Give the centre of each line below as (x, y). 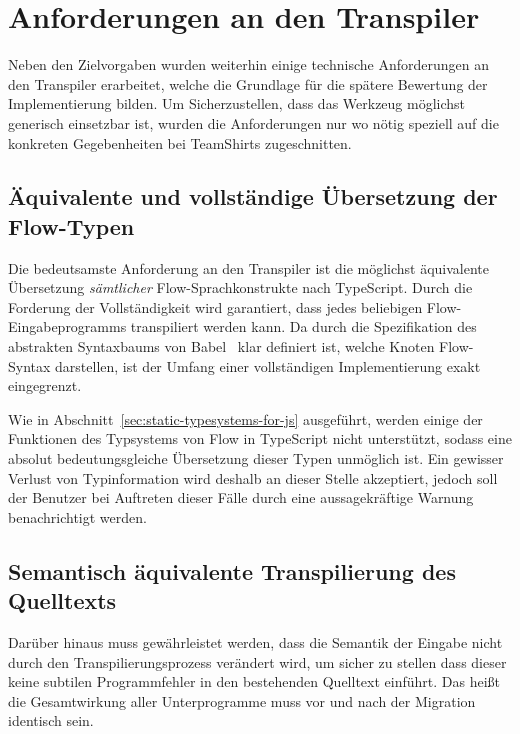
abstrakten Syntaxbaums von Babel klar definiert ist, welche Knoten (221, 346)
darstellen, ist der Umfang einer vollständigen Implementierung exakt (268, 365)
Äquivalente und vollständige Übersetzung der (253, 196)
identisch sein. (51, 720)
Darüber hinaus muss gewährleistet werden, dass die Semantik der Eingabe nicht (255, 642)
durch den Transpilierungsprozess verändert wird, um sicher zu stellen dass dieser (257, 661)
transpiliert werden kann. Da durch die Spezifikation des (303, 326)
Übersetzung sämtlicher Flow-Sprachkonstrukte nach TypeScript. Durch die (240, 287)
